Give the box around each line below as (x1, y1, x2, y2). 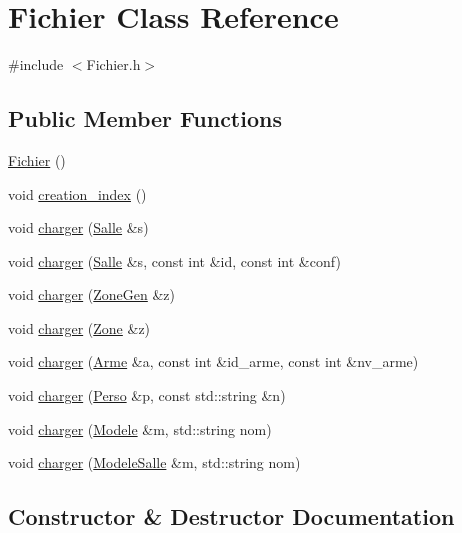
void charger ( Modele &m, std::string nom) (8, 418, 272, 439)
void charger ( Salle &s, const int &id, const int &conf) (8, 250, 341, 271)
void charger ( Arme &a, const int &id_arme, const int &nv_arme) (8, 351, 419, 372)
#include (8, 54, 64, 75)
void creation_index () (8, 183, 147, 204)
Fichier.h (86, 54, 141, 75)
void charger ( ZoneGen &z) (8, 284, 176, 305)
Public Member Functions (8, 103, 282, 134)
